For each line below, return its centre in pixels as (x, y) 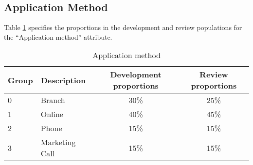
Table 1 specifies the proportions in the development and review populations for (123, 27)
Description (63, 80)
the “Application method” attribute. (58, 37)
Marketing (58, 142)
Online (52, 114)
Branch (53, 100)
